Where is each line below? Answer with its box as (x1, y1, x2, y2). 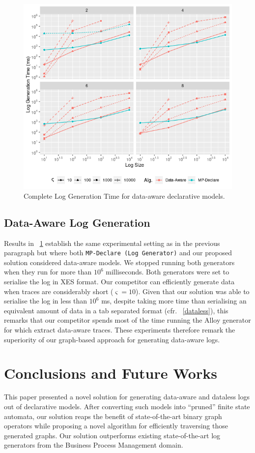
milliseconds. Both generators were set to (106, 267, 229, 277)
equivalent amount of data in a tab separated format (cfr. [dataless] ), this (4, 305, 228, 315)
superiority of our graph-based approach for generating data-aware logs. (4, 334, 220, 344)
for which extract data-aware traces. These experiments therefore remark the (4, 325, 235, 334)
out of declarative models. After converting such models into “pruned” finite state (4, 401, 250, 411)
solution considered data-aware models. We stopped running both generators (4, 257, 235, 267)
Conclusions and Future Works (4, 363, 217, 383)
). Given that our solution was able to (135, 286, 250, 296)
